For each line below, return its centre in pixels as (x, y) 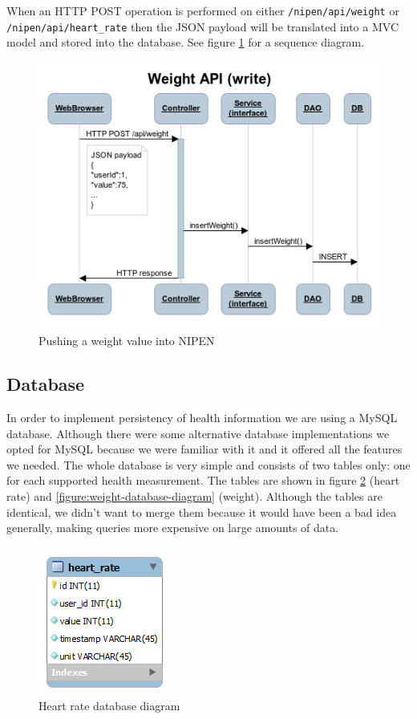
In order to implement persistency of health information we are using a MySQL (202, 417)
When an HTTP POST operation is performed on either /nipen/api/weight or (203, 10)
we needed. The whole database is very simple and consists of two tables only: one (208, 464)
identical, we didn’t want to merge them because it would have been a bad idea (202, 512)
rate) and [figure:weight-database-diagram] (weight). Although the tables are (194, 496)
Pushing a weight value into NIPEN (127, 341)
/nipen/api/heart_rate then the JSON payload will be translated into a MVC (203, 26)
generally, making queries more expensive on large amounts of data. (173, 528)
